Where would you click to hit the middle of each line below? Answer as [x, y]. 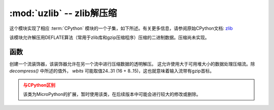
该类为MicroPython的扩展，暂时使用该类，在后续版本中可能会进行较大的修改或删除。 [112, 94]
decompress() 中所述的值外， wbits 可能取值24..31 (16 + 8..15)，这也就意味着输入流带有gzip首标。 [112, 71]
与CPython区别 [39, 85]
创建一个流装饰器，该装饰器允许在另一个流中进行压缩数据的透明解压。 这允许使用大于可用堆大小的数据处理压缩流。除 [132, 64]
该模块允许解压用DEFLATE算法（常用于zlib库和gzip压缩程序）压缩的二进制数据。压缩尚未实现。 [109, 37]
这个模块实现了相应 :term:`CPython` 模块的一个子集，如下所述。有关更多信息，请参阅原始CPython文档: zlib [121, 28]
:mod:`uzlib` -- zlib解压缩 [63, 13]
